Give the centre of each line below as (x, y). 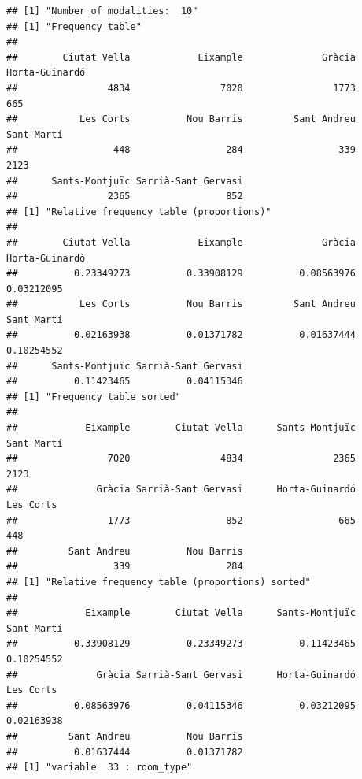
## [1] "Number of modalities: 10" (102, 11)
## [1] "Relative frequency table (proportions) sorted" (159, 582)
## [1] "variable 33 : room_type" (100, 768)
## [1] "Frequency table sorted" (94, 397)
